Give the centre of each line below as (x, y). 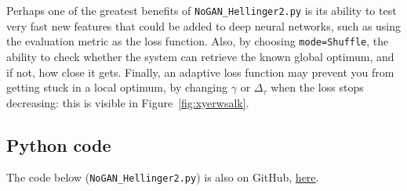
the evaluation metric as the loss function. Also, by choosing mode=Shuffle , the (198, 41)
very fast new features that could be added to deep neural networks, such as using (204, 25)
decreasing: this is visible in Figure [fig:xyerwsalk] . (128, 102)
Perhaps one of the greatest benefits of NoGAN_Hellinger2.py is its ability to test (202, 10)
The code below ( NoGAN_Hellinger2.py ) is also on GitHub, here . (163, 177)
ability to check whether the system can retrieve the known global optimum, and (200, 56)
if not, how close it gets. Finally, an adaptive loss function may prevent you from (200, 72)
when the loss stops (317, 87)
